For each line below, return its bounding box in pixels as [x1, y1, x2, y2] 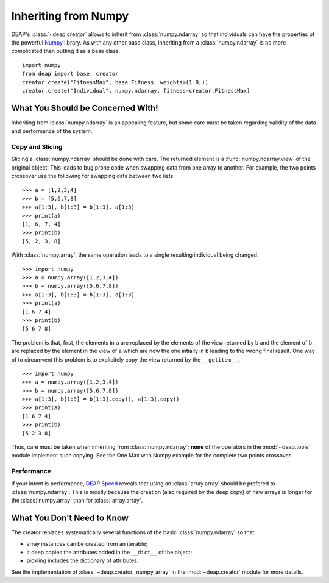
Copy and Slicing [11, 142, 63, 151]
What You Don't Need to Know [11, 513, 129, 523]
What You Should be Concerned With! [11, 102, 158, 113]
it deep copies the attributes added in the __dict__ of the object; [26, 549, 193, 556]
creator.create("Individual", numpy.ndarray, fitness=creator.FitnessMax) [22, 87, 250, 94]
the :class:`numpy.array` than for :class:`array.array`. [11, 497, 143, 504]
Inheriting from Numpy [11, 9, 129, 23]
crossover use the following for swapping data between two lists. [11, 173, 175, 180]
